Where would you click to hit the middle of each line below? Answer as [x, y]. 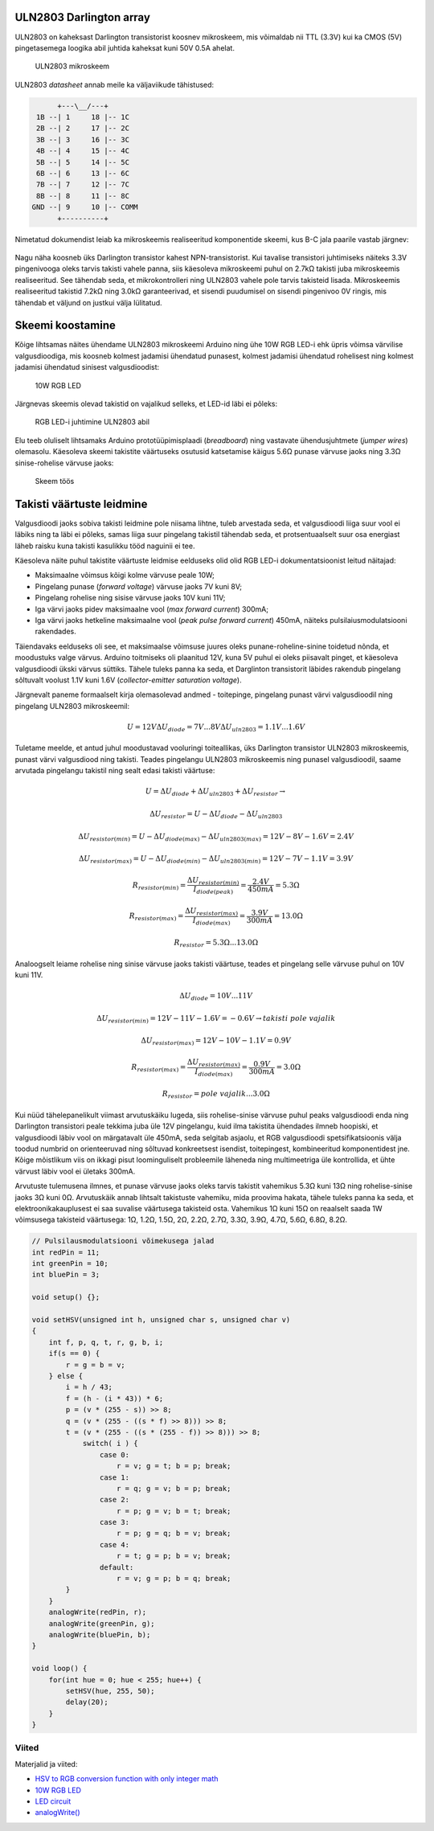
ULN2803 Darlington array [82, 17]
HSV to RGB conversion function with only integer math [127, 1779]
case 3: [115, 1522]
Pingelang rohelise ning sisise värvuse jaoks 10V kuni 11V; [130, 598]
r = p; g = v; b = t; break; [174, 1511]
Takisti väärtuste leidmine [81, 504]
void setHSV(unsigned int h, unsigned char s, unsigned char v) [161, 1320]
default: [117, 1567]
